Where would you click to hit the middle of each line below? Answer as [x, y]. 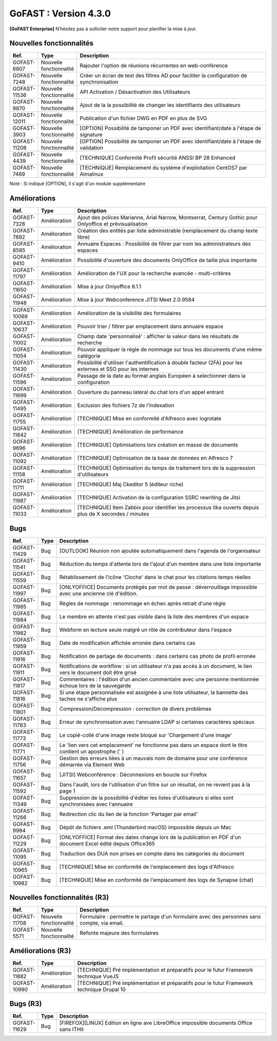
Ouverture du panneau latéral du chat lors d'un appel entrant [151, 392]
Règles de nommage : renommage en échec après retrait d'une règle [142, 603]
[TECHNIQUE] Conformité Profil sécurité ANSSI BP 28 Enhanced [157, 158]
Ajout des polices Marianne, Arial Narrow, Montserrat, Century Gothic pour [167, 217]
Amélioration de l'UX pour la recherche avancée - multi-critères [154, 273]
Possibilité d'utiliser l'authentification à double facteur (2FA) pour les [160, 363]
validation [92, 148]
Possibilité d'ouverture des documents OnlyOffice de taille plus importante [167, 261]
